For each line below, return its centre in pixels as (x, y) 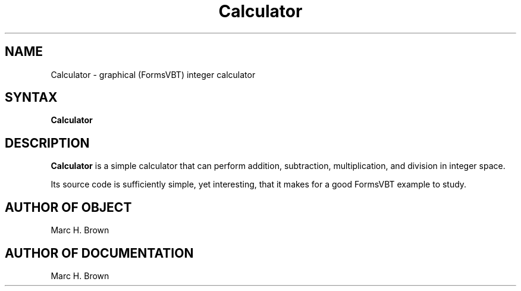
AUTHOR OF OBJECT (68, 207)
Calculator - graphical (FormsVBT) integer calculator (153, 74)
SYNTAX (31, 98)
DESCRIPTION (47, 143)
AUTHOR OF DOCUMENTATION (99, 253)
